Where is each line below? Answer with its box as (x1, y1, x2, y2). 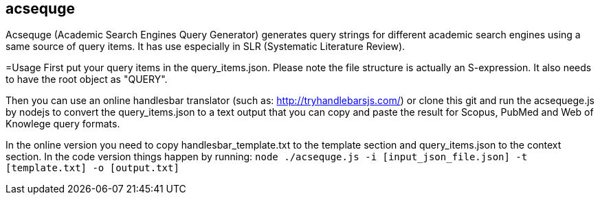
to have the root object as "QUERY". (5, 73, 168, 86)
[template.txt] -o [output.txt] (5, 162, 179, 174)
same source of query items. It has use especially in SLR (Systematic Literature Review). (5, 40, 405, 53)
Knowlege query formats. (5, 118, 120, 130)
